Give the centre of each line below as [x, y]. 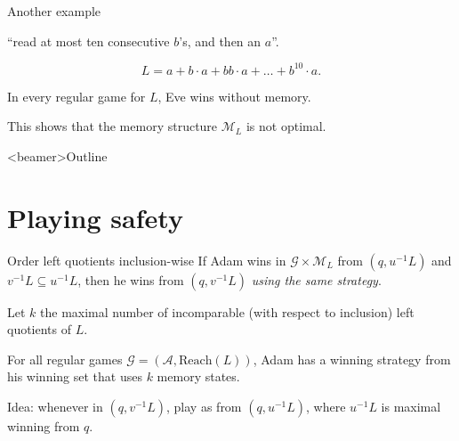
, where [326, 406]
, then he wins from [131, 279]
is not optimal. [286, 126]
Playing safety [95, 217]
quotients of [40, 329]
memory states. [198, 376]
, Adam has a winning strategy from [352, 359]
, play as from [204, 406]
